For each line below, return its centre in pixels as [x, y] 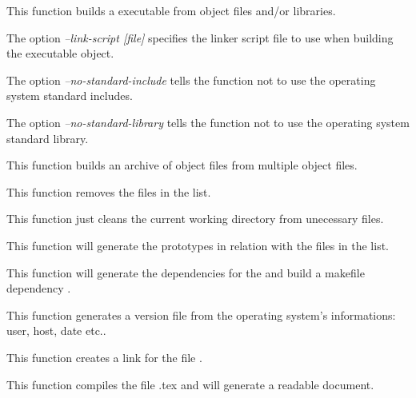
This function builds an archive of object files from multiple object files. [182, 165]
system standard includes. [70, 96]
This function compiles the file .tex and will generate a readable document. [190, 384]
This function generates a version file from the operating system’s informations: [201, 314]
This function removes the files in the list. [109, 191]
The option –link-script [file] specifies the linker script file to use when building [200, 37]
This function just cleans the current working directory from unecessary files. [195, 219]
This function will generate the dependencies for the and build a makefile [186, 272]
